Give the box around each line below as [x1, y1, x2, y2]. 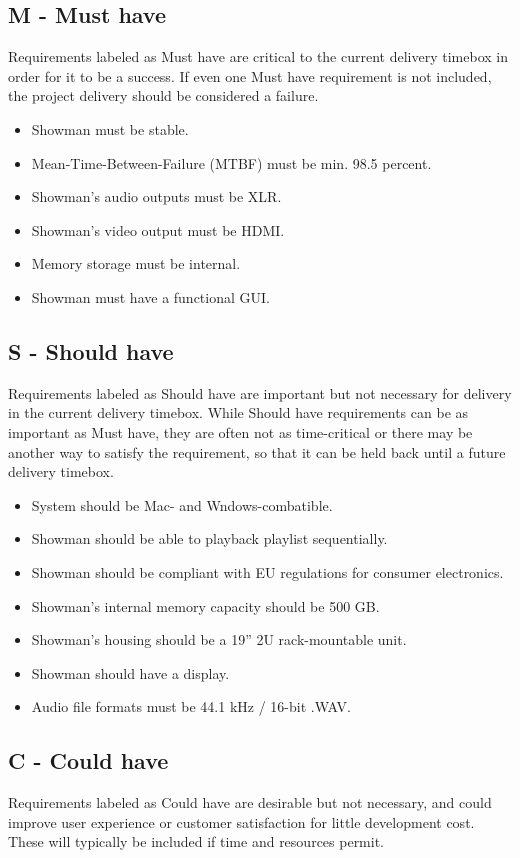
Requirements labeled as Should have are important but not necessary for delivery [8, 382, 512, 403]
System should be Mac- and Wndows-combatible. [31, 494, 333, 515]
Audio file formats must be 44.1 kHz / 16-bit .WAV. [31, 696, 351, 717]
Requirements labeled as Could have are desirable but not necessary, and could [8, 792, 492, 813]
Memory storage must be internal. [31, 253, 241, 274]
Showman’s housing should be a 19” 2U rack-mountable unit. [31, 629, 407, 650]
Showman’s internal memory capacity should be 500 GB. [31, 595, 380, 616]
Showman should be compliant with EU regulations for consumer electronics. [31, 561, 504, 582]
